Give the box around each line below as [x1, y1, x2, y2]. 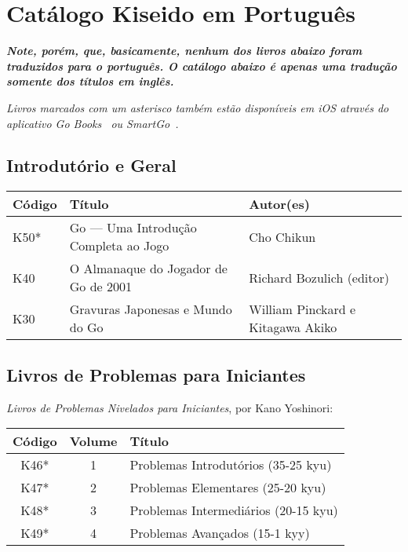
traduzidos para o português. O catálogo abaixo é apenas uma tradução [6, 57, 397, 74]
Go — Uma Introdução [69, 218, 197, 237]
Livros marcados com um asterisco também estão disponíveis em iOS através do [6, 99, 389, 115]
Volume [69, 432, 118, 451]
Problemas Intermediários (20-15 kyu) [129, 501, 338, 520]
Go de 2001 [69, 277, 132, 296]
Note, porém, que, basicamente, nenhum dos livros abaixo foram [6, 42, 362, 59]
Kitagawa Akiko [249, 318, 337, 337]
